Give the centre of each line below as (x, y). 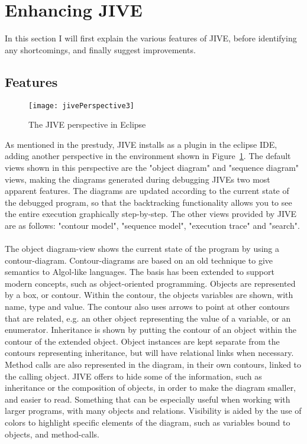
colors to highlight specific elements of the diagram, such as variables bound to (148, 422)
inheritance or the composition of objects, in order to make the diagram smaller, (151, 388)
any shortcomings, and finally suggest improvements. (100, 49)
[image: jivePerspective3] (81, 106)
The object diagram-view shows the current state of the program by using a (142, 249)
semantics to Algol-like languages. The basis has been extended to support (140, 272)
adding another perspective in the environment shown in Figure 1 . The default (148, 156)
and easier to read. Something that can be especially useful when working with (148, 399)
